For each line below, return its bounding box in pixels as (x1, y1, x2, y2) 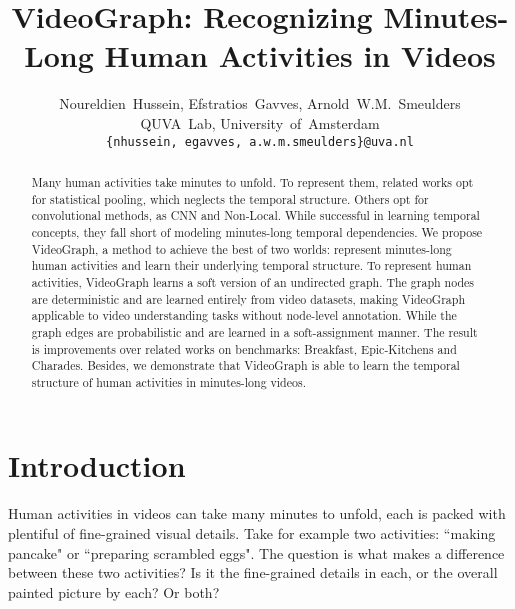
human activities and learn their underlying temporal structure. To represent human (31, 257, 472, 274)
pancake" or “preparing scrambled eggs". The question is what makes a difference (8, 542, 505, 563)
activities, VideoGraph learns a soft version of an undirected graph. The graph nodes (31, 273, 475, 290)
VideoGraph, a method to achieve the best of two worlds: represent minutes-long (31, 240, 452, 257)
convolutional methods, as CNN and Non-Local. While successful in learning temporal (31, 207, 480, 224)
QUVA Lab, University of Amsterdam (140, 112, 380, 133)
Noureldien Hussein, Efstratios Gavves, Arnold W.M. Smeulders (59, 93, 461, 114)
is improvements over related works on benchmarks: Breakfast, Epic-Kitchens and (31, 340, 457, 357)
